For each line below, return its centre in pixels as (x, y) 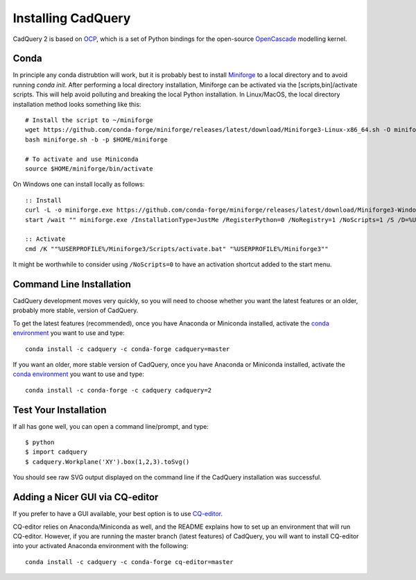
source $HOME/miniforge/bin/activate (89, 169)
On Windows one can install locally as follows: (79, 185)
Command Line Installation (72, 284)
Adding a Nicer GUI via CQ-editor (86, 497)
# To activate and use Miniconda (82, 159)
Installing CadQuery (72, 18)
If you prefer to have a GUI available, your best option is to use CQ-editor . (118, 514)
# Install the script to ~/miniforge (89, 120)
